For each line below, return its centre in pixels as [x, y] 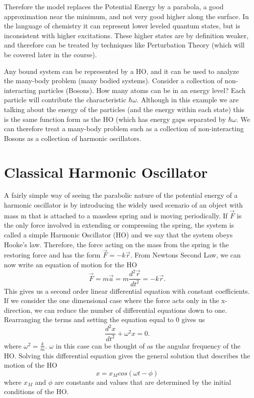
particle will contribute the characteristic [65, 100]
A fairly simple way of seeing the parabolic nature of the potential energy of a [121, 195]
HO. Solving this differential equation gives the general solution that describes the [127, 355]
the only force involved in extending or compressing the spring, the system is [119, 225]
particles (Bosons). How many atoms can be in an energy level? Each [142, 90]
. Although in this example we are [188, 100]
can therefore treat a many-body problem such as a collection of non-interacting [124, 129]
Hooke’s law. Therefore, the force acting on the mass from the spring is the [116, 244]
